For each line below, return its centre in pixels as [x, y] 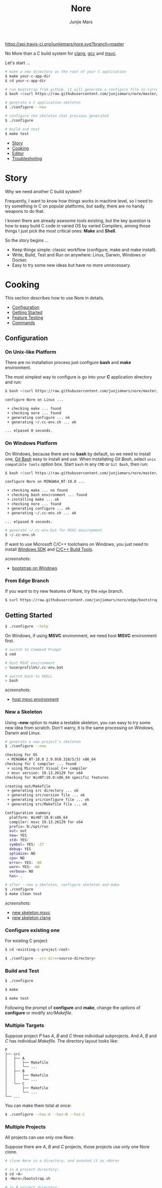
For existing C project [26, 941]
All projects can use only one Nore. [40, 1138]
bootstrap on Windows [34, 568]
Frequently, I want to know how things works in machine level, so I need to [79, 201]
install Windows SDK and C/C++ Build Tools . [49, 549]
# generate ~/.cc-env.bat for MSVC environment [54, 531]
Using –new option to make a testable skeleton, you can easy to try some [78, 722]
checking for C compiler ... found [41, 764]
